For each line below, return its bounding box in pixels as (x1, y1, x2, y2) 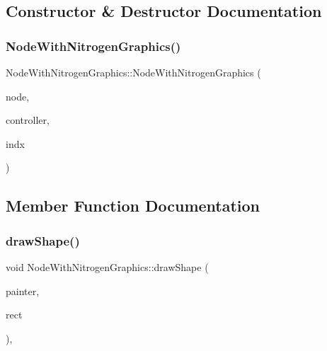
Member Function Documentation (6, 195, 260, 217)
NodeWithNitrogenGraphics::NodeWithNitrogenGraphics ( (6, 65, 261, 79)
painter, (6, 283, 40, 298)
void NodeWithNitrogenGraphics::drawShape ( (6, 259, 209, 274)
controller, (6, 113, 50, 127)
